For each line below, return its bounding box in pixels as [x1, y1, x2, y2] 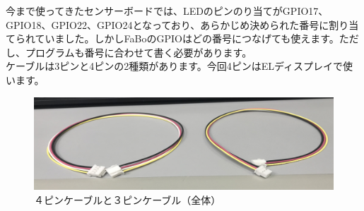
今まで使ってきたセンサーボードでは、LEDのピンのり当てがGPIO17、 [6, 4, 329, 18]
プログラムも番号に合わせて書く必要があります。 [25, 44, 252, 59]
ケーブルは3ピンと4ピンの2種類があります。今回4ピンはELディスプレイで [6, 59, 344, 73]
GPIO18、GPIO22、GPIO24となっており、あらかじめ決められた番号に [6, 17, 329, 32]
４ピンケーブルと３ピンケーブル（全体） [34, 192, 221, 207]
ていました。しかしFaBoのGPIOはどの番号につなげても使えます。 [35, 31, 339, 46]
